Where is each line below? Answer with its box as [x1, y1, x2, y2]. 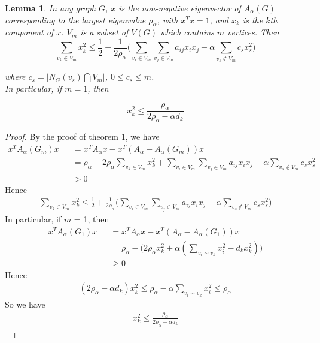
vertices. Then [227, 26, 279, 38]
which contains [160, 26, 214, 38]
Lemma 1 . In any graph [5, 2, 96, 14]
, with [157, 13, 178, 26]
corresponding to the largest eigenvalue [5, 13, 146, 26]
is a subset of [80, 26, 129, 38]
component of [5, 26, 54, 38]
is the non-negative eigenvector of [118, 2, 241, 14]
